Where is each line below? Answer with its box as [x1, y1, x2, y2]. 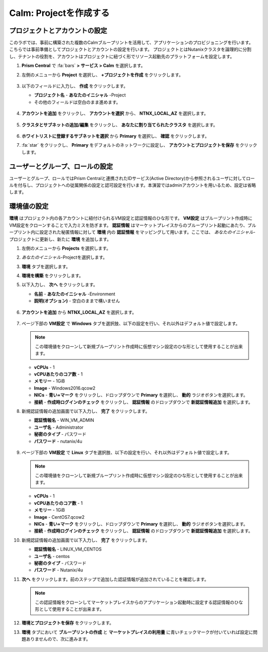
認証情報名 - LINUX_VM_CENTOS [34, 546, 102, 552]
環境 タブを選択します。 [21, 264, 70, 270]
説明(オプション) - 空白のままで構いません [34, 298, 120, 304]
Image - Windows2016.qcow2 [34, 385, 96, 391]
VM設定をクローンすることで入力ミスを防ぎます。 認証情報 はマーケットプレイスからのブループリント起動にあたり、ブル [9, 222, 257, 228]
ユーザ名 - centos [34, 553, 70, 559]
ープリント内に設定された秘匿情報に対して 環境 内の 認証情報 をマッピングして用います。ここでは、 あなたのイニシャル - [9, 229, 256, 235]
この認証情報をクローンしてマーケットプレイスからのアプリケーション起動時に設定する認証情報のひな [35, 599, 243, 605]
